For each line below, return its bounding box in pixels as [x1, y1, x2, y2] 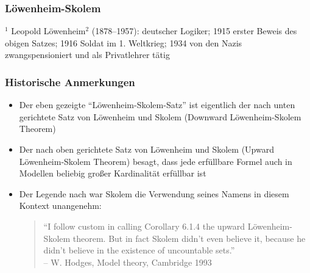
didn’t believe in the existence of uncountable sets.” [43, 244, 235, 257]
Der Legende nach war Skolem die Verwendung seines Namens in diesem [19, 187, 289, 200]
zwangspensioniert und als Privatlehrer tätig [5, 48, 170, 61]
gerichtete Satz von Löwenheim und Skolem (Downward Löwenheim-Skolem [19, 110, 301, 123]
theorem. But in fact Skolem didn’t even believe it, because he [72, 231, 306, 244]
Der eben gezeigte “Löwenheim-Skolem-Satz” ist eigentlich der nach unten [19, 98, 295, 111]
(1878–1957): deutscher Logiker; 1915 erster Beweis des [91, 24, 297, 37]
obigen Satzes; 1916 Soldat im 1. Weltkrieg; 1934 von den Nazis [5, 36, 242, 49]
